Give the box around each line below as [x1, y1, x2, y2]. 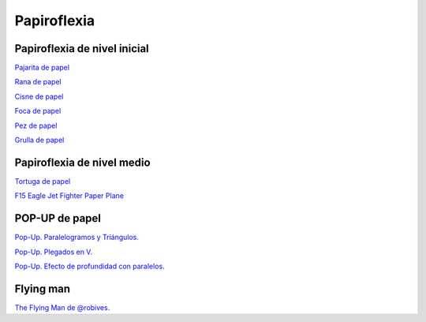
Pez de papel [14, 121, 58, 130]
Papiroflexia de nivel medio [14, 155, 151, 169]
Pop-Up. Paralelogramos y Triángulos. [14, 233, 140, 242]
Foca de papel [14, 107, 62, 116]
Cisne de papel [14, 92, 64, 101]
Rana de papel [14, 77, 62, 87]
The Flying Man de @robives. [14, 302, 110, 312]
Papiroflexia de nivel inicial [14, 42, 149, 55]
